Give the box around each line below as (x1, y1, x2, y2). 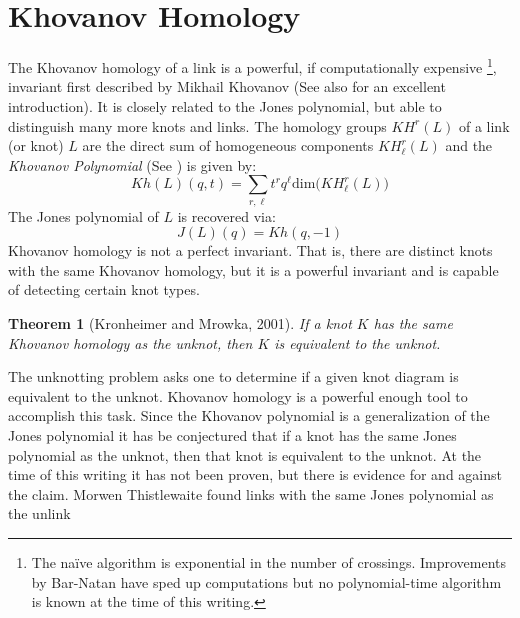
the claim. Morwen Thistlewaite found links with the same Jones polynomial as (8, 483, 494, 504)
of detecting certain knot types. (8, 279, 200, 300)
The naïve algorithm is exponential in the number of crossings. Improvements (31, 551, 506, 572)
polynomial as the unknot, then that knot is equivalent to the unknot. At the (8, 444, 482, 465)
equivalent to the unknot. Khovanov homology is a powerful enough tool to (8, 385, 468, 406)
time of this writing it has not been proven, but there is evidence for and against (8, 464, 502, 485)
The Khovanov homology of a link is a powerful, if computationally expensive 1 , (8, 54, 497, 77)
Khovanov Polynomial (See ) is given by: (8, 154, 257, 175)
